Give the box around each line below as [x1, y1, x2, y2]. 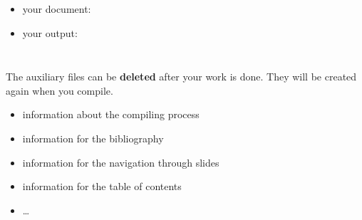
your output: [22, 25, 78, 40]
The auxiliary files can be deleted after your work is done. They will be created [6, 69, 357, 84]
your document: [22, 1, 91, 16]
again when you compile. [6, 83, 113, 98]
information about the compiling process [22, 107, 200, 122]
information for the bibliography [22, 130, 164, 145]
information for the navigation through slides [22, 154, 219, 169]
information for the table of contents [22, 179, 182, 194]
